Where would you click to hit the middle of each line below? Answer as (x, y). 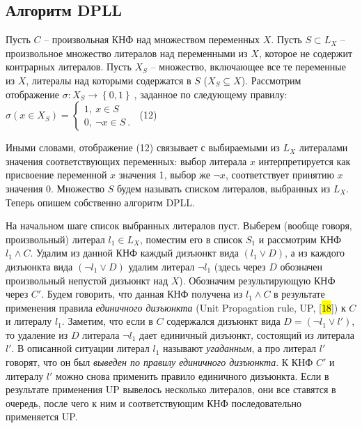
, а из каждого (315, 253)
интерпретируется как (305, 161)
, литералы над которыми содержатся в (109, 80)
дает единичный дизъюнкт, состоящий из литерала (247, 334)
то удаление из (37, 334)
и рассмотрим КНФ (300, 239)
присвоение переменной (56, 175)
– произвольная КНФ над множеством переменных (152, 39)
